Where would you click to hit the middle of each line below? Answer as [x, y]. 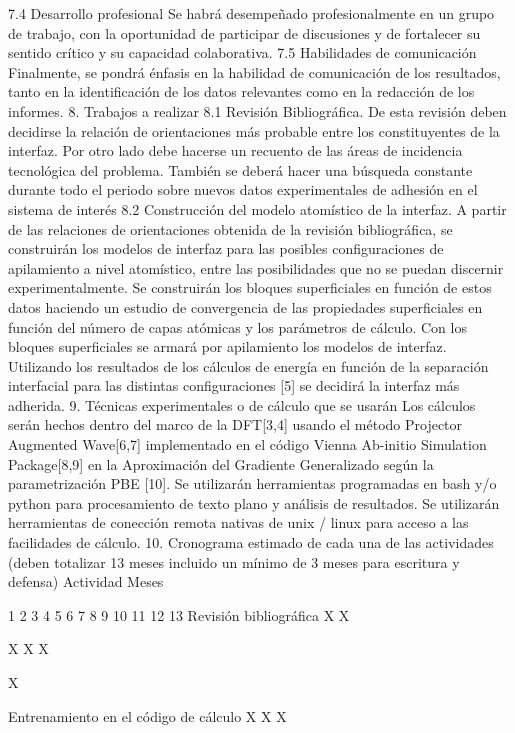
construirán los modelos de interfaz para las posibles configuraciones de [226, 248]
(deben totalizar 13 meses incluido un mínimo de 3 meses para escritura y [234, 561]
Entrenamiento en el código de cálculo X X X [147, 715]
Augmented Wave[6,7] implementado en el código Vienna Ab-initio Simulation [247, 444]
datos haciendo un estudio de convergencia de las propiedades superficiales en [245, 306]
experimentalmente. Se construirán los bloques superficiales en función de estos [250, 287]
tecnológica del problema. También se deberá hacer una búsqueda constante [240, 169]
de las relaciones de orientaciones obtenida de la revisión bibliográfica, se [230, 228]
